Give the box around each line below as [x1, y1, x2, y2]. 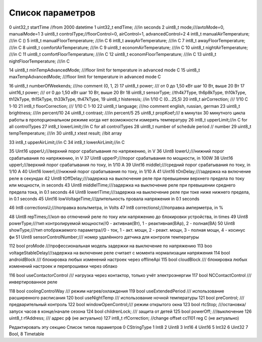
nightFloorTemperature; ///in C [9, 58, 70, 64]
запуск [9, 308, 23, 314]
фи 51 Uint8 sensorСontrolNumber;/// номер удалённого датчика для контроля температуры [9, 234, 199, 240]
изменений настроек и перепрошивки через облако [9, 263, 117, 269]
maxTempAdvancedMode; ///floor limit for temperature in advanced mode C [9, 74, 161, 80]
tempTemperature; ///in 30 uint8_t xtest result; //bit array [9, 130, 122, 136]
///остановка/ [218, 302, 246, 308]
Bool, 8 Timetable [9, 331, 45, 337]
